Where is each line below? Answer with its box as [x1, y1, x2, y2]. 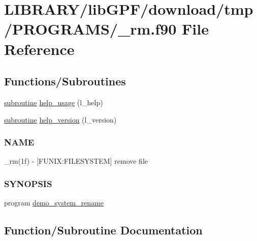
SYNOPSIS [4, 177, 52, 190]
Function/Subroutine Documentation [4, 222, 203, 238]
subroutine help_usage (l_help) [4, 97, 103, 107]
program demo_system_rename [4, 197, 104, 208]
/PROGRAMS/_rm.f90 [4, 18, 177, 39]
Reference [4, 38, 75, 59]
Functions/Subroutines [4, 73, 126, 89]
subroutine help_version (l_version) [4, 114, 117, 125]
